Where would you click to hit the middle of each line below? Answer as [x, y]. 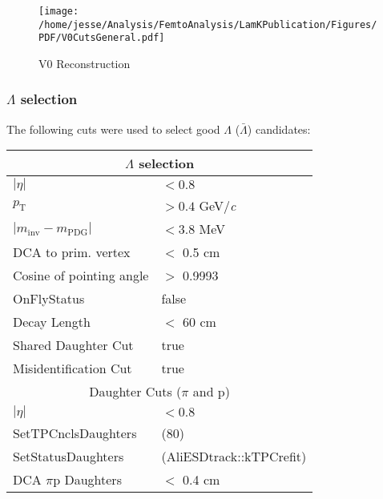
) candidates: [279, 129]
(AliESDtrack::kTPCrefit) [234, 457]
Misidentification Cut [73, 368]
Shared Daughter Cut [73, 345]
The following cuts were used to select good [113, 129]
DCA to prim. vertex [72, 252]
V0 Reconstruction [85, 63]
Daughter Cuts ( [135, 392]
